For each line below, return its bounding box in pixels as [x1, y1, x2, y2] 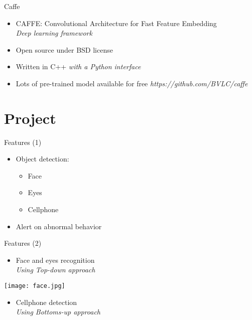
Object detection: [16, 153, 69, 164]
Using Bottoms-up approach [16, 306, 101, 317]
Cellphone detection [16, 296, 77, 307]
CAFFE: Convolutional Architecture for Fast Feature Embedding [16, 18, 217, 28]
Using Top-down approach [16, 264, 95, 275]
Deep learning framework [16, 28, 92, 38]
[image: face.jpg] [4, 282, 65, 290]
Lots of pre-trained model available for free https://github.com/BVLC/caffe [16, 78, 248, 88]
